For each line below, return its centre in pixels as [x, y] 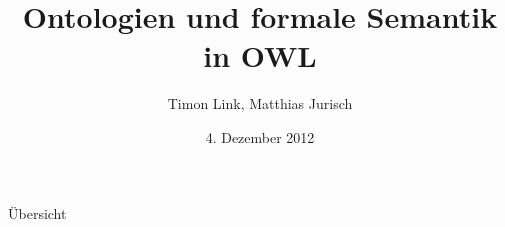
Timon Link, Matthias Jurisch [260, 103]
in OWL [260, 55]
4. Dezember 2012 [260, 136]
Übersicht [37, 212]
